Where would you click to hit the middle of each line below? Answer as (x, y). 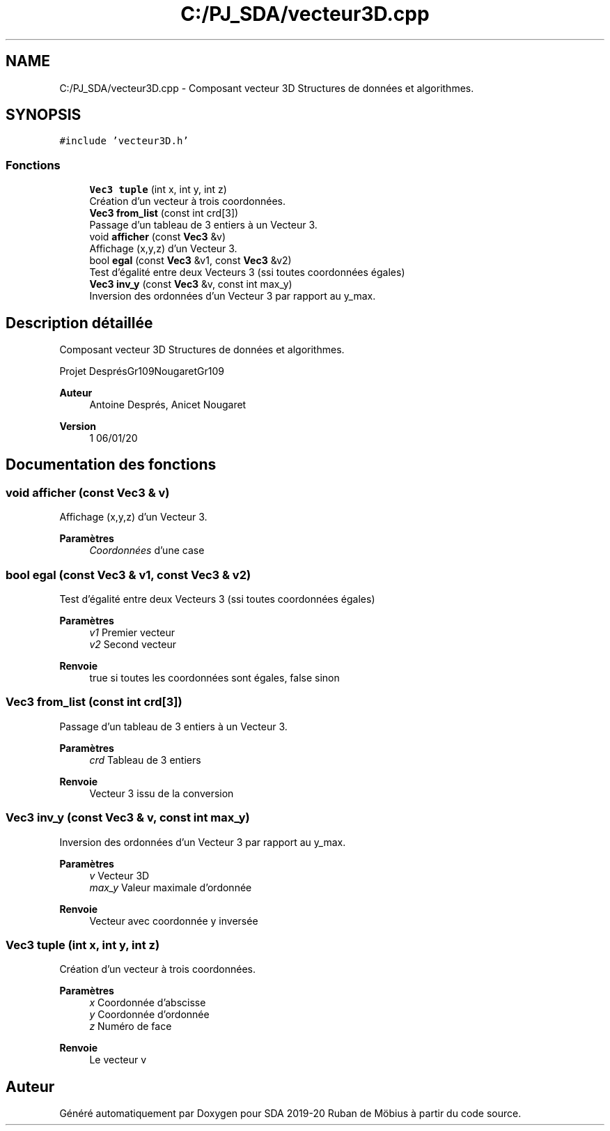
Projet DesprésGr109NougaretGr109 (142, 371)
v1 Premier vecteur (132, 632)
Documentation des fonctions (111, 465)
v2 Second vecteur (133, 644)
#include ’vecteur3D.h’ (124, 141)
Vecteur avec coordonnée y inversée (174, 921)
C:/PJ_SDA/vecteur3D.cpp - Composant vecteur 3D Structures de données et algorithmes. (267, 88)
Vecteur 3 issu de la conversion (162, 793)
